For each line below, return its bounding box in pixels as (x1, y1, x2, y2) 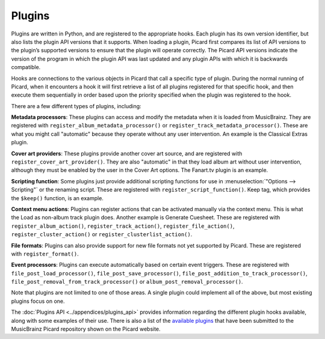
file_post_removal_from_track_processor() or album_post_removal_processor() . (11, 278, 243, 286)
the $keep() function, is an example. (11, 194, 104, 201)
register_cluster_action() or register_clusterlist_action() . (11, 231, 193, 238)
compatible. (11, 64, 41, 71)
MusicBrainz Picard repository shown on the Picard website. (11, 325, 161, 333)
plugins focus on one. (11, 298, 66, 305)
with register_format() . (11, 250, 79, 257)
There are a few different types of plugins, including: (11, 102, 141, 109)
